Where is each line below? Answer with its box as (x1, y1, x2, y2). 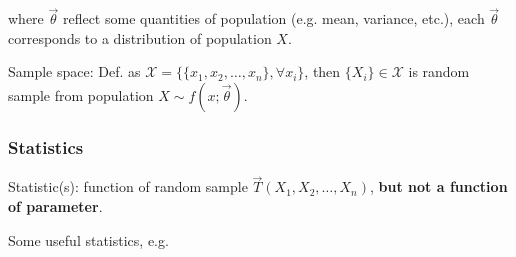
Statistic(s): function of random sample (8, 176, 248, 197)
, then (304, 61, 341, 82)
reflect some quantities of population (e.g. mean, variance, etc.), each (62, 8, 485, 29)
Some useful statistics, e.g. (8, 229, 169, 250)
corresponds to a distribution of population (8, 27, 272, 48)
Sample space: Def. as (8, 61, 141, 82)
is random (408, 61, 470, 82)
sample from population (8, 85, 154, 105)
